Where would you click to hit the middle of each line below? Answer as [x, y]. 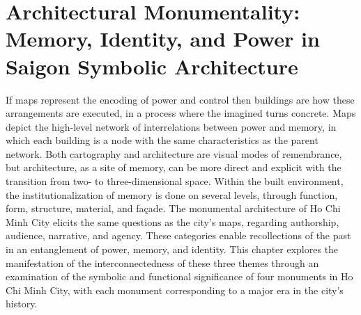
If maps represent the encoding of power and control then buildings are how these [180, 99]
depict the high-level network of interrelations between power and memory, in [171, 126]
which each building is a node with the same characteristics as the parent [162, 140]
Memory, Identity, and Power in [163, 39]
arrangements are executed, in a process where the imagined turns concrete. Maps [181, 113]
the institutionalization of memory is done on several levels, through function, [172, 194]
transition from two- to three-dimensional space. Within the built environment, [175, 181]
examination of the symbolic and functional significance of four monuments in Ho [179, 276]
